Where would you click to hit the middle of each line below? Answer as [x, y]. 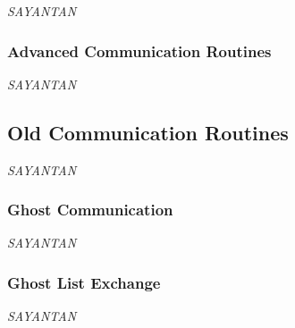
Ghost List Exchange [84, 282]
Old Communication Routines [148, 132]
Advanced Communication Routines [139, 50]
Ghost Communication [90, 210]
